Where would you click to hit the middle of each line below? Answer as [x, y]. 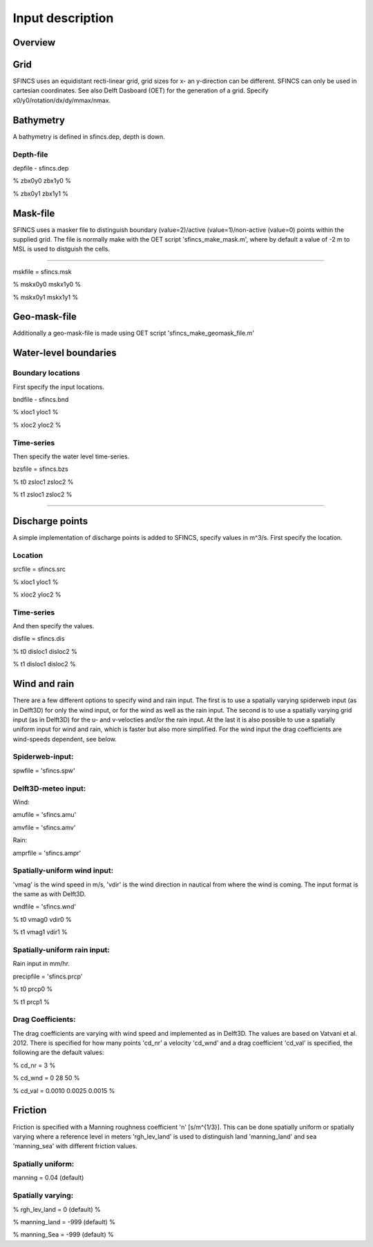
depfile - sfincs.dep [41, 168]
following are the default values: [58, 1052]
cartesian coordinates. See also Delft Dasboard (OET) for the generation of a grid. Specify [141, 90]
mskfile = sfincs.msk [42, 271]
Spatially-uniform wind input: [63, 871]
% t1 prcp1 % [31, 1002]
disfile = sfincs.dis [39, 639]
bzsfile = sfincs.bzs [40, 469]
